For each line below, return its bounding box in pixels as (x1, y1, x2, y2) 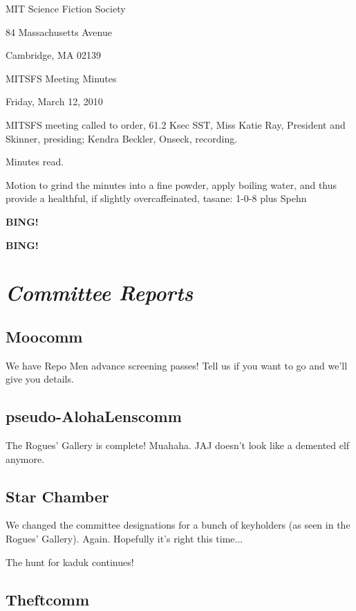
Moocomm (6, 325, 83, 347)
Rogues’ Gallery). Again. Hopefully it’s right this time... (6, 531, 243, 546)
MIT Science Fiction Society (6, 1, 126, 15)
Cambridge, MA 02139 (6, 48, 102, 62)
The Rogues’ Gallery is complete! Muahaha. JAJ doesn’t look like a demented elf (6, 438, 350, 453)
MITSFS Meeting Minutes (6, 71, 117, 85)
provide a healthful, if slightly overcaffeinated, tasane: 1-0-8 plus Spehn (6, 191, 307, 206)
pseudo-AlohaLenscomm (6, 405, 182, 427)
